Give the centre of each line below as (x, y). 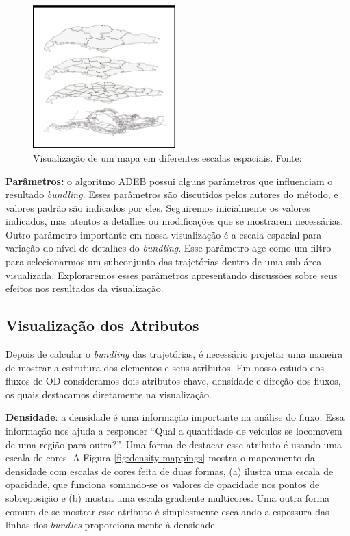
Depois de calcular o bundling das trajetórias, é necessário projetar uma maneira (174, 354)
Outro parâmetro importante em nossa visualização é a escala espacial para (164, 234)
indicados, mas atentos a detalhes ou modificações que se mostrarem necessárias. (175, 221)
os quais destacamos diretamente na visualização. (109, 394)
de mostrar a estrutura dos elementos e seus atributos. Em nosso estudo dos (165, 367)
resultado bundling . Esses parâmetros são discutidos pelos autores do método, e (172, 194)
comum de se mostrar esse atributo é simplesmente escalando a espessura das (167, 511)
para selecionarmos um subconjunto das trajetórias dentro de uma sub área (164, 261)
